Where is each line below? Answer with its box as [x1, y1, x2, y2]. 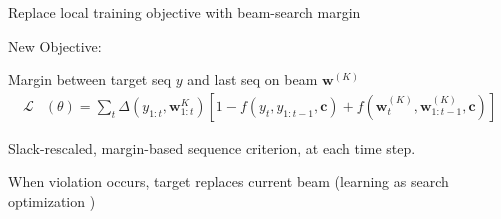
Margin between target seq [8, 69, 172, 90]
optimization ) [8, 191, 96, 211]
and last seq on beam [187, 69, 318, 90]
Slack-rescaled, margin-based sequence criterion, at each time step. [8, 137, 416, 158]
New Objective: [8, 35, 102, 56]
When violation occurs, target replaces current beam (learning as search [8, 171, 449, 192]
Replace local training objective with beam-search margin [8, 2, 361, 22]
